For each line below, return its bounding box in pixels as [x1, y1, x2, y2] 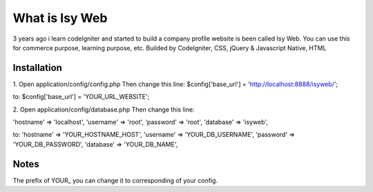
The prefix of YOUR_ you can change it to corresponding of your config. [12, 176, 218, 184]
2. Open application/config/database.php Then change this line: [12, 105, 195, 114]
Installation [12, 62, 62, 74]
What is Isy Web [12, 10, 108, 25]
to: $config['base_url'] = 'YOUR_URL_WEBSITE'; [12, 93, 150, 101]
